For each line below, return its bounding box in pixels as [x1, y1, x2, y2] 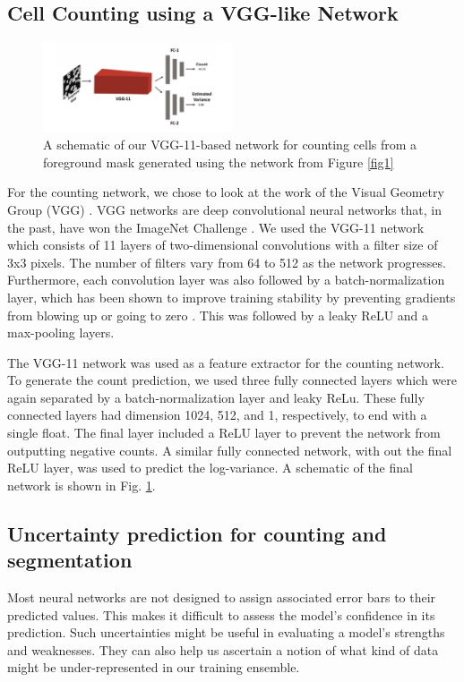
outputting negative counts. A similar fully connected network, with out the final [7, 440, 452, 459]
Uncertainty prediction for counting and [7, 519, 387, 547]
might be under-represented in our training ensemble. [7, 658, 300, 677]
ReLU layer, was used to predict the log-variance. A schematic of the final [7, 458, 413, 477]
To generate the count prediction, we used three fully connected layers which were [7, 371, 457, 389]
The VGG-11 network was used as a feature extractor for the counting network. [7, 353, 444, 371]
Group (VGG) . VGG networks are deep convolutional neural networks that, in [7, 200, 443, 218]
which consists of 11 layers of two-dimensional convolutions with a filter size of [7, 235, 438, 254]
